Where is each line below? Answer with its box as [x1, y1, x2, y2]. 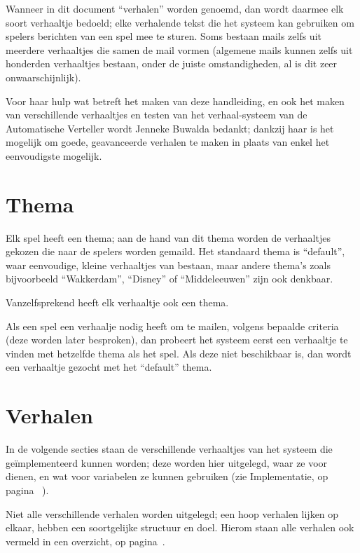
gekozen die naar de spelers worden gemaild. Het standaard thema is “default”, [6, 244, 345, 259]
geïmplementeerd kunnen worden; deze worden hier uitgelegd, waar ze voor [6, 455, 328, 470]
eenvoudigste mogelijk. [6, 148, 102, 163]
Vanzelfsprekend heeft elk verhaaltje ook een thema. [6, 295, 229, 310]
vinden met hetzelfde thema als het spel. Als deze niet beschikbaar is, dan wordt [6, 346, 352, 360]
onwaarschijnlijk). [6, 69, 81, 84]
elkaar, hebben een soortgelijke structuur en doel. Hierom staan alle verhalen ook [6, 520, 354, 535]
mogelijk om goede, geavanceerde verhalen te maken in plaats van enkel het [6, 135, 330, 149]
